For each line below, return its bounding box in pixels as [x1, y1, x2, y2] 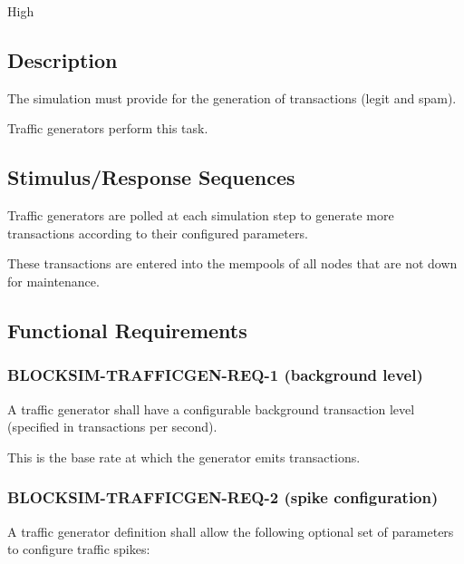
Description [7, 45, 118, 73]
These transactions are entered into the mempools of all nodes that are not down [7, 254, 458, 273]
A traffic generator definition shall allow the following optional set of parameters [7, 521, 454, 540]
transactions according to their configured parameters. [7, 223, 308, 242]
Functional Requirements [7, 316, 247, 344]
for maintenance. [7, 271, 100, 290]
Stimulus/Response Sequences [7, 163, 295, 191]
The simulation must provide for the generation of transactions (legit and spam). [7, 88, 457, 107]
